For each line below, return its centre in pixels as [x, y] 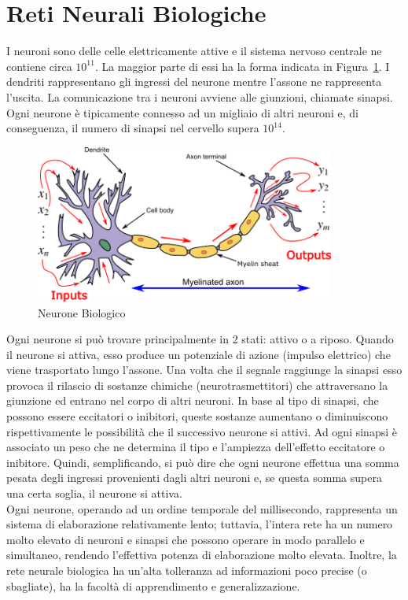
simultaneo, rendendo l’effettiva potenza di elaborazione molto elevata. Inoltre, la [202, 555]
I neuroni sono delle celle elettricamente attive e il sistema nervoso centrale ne [194, 51]
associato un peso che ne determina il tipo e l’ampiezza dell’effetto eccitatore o [196, 447]
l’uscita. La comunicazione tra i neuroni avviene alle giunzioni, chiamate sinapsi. [200, 96]
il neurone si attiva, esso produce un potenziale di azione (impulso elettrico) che [198, 354]
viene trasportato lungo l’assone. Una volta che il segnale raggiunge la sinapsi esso [204, 370]
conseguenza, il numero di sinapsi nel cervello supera [133, 128]
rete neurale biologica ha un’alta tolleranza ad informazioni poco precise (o [187, 570]
